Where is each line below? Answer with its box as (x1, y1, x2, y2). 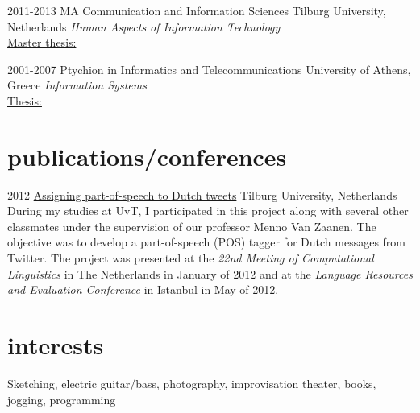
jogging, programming (7, 390, 116, 407)
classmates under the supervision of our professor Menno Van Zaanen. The (7, 217, 376, 234)
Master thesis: (7, 34, 77, 51)
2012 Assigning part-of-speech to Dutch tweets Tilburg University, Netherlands (7, 186, 397, 203)
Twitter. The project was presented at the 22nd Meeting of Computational (7, 250, 374, 266)
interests (7, 328, 104, 361)
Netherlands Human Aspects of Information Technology (7, 18, 281, 35)
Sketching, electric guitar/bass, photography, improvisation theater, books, (7, 374, 376, 391)
